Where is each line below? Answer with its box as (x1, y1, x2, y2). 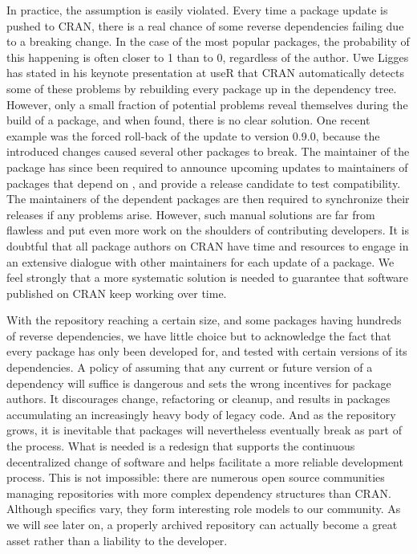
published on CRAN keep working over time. (6, 284, 227, 301)
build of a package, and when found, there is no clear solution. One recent (6, 112, 370, 128)
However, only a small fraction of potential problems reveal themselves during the (6, 96, 408, 112)
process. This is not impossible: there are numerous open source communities (6, 469, 385, 486)
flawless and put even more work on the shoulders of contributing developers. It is (6, 222, 409, 238)
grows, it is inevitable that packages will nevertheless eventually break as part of (6, 422, 402, 438)
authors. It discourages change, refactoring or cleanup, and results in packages (6, 390, 391, 407)
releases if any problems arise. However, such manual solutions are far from (6, 206, 375, 222)
